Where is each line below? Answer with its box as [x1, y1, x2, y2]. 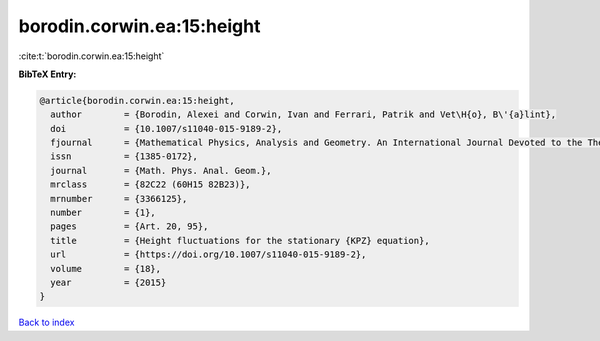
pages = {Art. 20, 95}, [50, 221, 209, 232]
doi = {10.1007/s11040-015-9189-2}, [50, 123, 283, 134]
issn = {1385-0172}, [50, 151, 199, 162]
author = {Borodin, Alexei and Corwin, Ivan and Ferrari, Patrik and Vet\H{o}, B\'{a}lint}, [50, 109, 557, 120]
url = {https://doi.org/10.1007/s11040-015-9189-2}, [50, 249, 367, 260]
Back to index [18, 316, 75, 329]
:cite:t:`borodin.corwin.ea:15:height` [18, 50, 165, 62]
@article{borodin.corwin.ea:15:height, [39, 95, 235, 106]
